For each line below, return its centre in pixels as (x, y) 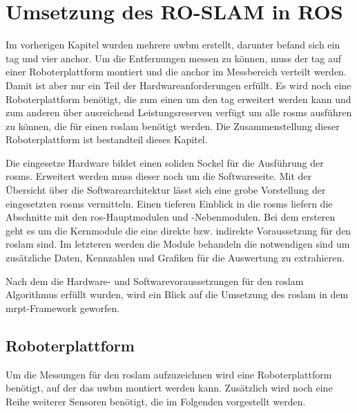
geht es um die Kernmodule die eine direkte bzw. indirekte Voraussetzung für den (178, 230)
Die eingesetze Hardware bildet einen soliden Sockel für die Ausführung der (165, 162)
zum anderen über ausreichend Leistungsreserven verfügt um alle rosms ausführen (179, 112)
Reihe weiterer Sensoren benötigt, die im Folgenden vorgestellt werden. (156, 401)
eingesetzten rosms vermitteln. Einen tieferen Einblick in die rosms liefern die (169, 203)
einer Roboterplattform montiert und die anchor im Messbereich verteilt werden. (176, 72)
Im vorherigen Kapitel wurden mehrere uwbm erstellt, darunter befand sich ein (173, 45)
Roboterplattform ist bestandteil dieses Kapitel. (107, 139)
